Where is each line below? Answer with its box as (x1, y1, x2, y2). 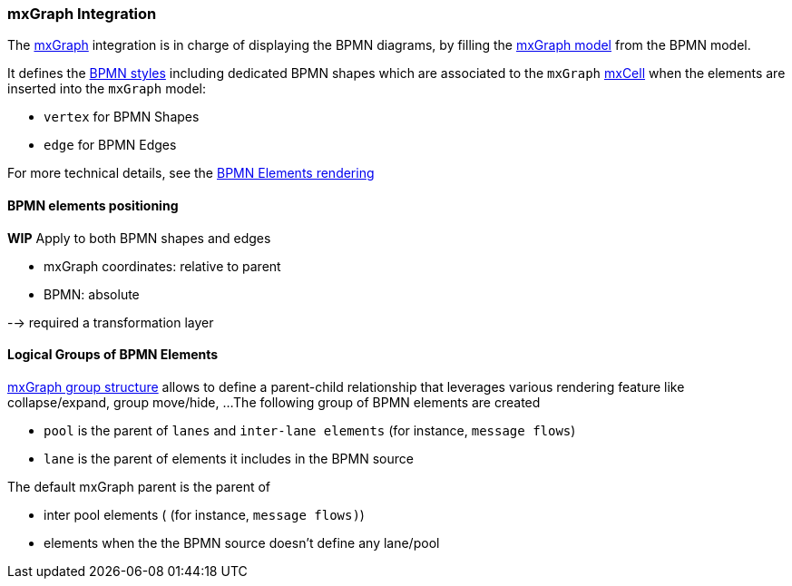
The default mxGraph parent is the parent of (7, 478, 271, 494)
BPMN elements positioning (7, 197, 179, 213)
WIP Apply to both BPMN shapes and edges (7, 230, 271, 246)
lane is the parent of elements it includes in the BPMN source (44, 450, 414, 466)
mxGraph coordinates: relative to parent (44, 258, 281, 274)
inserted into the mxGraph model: (7, 81, 206, 97)
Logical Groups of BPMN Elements (7, 347, 219, 363)
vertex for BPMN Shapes (44, 109, 200, 125)
